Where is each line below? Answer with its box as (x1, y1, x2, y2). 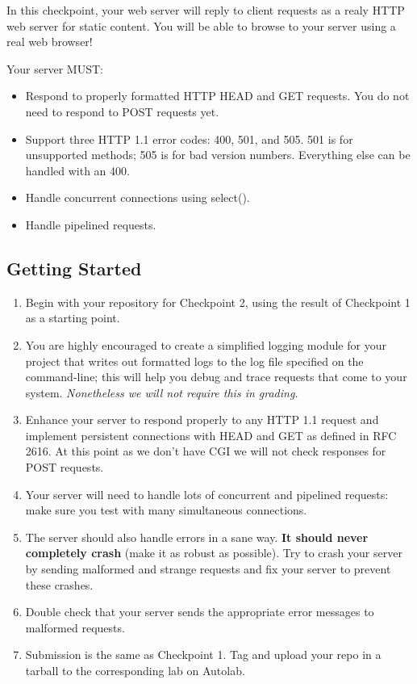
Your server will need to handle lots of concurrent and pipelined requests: (25, 485, 389, 502)
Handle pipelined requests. (25, 216, 156, 233)
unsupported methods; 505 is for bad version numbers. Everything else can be (25, 146, 411, 163)
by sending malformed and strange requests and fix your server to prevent (25, 560, 391, 577)
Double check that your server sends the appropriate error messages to (25, 603, 374, 620)
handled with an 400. (25, 162, 130, 178)
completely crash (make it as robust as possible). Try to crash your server (25, 544, 402, 561)
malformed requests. (25, 619, 125, 636)
